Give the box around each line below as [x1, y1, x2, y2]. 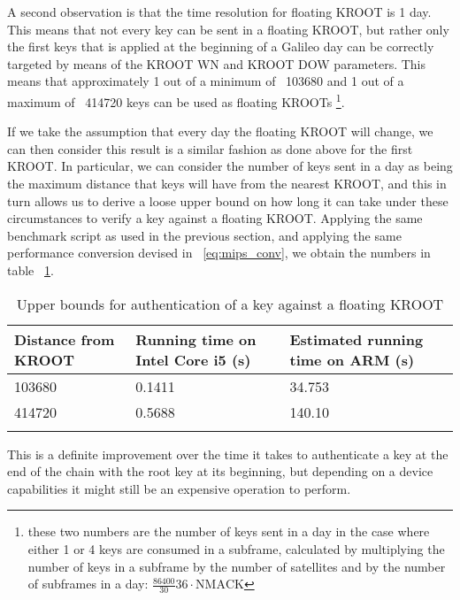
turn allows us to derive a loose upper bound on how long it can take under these [7, 191, 448, 210]
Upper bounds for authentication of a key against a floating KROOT [16, 293, 444, 314]
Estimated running [289, 328, 424, 350]
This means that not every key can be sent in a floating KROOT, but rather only [7, 19, 449, 38]
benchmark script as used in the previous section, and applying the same [7, 226, 402, 244]
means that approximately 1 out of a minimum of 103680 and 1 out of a [7, 72, 404, 90]
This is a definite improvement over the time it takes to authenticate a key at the [7, 444, 448, 463]
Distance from [14, 328, 115, 350]
